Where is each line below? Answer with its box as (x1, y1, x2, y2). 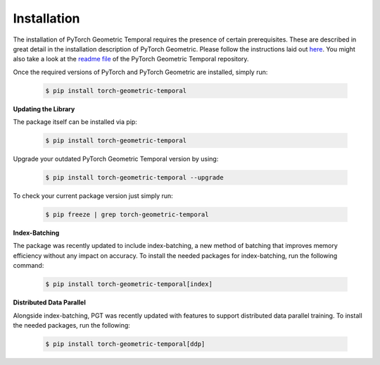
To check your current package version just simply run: (13, 192, 174, 200)
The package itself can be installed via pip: (13, 118, 137, 126)
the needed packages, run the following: (13, 321, 130, 329)
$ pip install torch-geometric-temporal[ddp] (45, 340, 205, 348)
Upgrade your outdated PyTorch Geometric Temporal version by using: (13, 155, 219, 163)
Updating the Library (13, 104, 75, 113)
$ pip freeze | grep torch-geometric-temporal (45, 211, 209, 218)
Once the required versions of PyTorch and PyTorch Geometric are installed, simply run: (13, 68, 268, 76)
